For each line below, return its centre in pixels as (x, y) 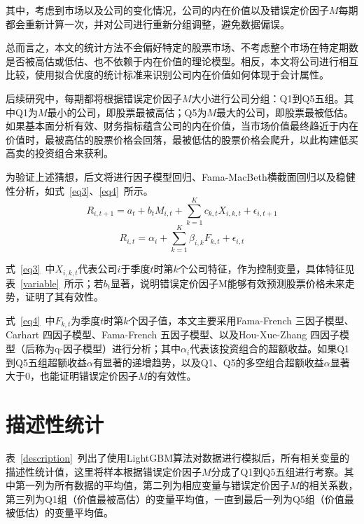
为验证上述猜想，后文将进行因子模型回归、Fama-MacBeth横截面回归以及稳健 (181, 176)
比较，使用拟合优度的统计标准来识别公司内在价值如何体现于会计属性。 (167, 75)
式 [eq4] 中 (30, 320)
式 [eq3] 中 (30, 269)
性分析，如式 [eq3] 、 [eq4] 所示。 (79, 190)
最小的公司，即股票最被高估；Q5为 (127, 112)
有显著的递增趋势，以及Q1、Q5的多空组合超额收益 (208, 362)
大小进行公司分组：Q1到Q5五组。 (268, 98)
